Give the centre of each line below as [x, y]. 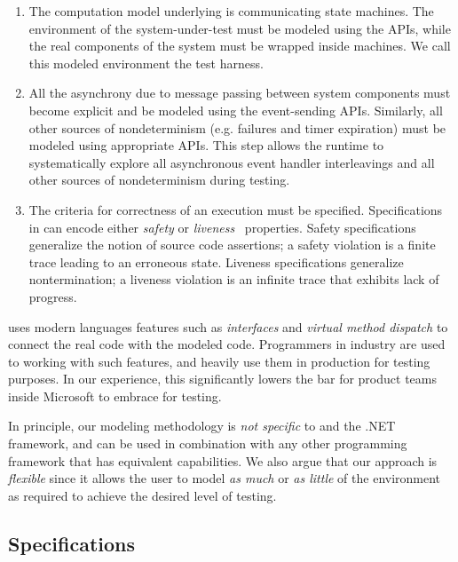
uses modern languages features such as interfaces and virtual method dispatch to [228, 326]
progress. [53, 296]
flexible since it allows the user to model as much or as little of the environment [225, 478]
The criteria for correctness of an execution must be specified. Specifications [236, 209]
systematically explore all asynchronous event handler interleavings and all [232, 162]
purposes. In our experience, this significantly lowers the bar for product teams [222, 379]
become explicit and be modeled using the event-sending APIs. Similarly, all [236, 110]
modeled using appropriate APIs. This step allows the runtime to [206, 145]
